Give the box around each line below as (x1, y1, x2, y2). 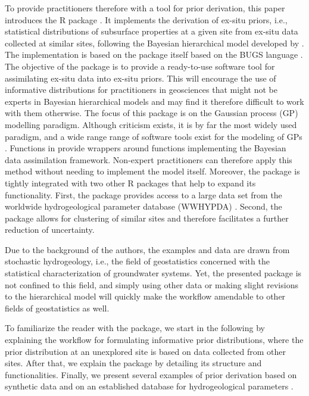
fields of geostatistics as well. (5, 301, 110, 314)
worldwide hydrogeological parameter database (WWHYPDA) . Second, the (5, 200, 282, 213)
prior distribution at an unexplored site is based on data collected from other (5, 345, 286, 357)
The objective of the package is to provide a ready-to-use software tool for (5, 60, 275, 72)
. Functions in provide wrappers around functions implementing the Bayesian (5, 142, 286, 154)
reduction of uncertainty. (5, 223, 95, 236)
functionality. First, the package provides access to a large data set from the (5, 188, 282, 201)
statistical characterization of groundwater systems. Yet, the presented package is (5, 267, 302, 279)
